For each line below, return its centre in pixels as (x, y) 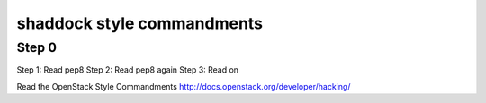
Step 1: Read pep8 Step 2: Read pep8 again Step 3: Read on (127, 70)
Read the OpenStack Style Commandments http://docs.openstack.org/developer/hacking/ (184, 86)
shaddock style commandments (140, 23)
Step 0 (37, 47)
